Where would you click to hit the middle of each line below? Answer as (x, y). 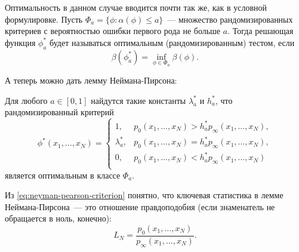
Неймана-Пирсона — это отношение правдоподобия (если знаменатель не (140, 206)
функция (20, 42)
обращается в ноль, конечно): (58, 218)
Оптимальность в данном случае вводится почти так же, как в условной (136, 7)
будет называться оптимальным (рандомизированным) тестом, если (172, 42)
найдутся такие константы (138, 100)
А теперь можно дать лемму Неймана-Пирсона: (91, 80)
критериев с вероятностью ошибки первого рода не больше (113, 31)
